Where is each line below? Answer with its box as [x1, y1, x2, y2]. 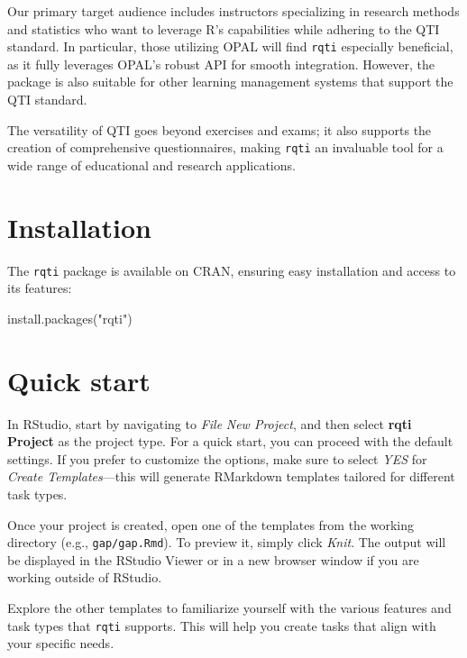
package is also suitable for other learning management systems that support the [7, 72, 453, 91]
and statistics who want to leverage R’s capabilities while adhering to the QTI [7, 19, 440, 38]
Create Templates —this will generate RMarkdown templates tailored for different [7, 467, 455, 486]
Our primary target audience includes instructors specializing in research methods [7, 2, 460, 20]
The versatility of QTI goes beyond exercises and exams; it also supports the [7, 120, 432, 139]
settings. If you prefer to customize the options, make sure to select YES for [7, 449, 427, 468]
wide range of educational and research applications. [7, 155, 296, 174]
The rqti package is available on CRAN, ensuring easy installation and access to [7, 260, 456, 279]
